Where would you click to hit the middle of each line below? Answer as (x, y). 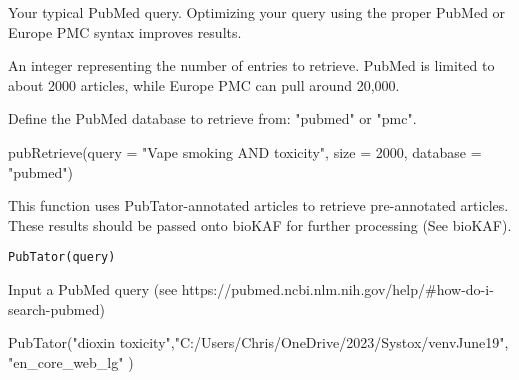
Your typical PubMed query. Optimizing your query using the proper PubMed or (257, 12)
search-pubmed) (56, 308)
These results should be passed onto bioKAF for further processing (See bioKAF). (260, 224)
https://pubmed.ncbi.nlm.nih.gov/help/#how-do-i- (337, 289)
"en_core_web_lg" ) (71, 361)
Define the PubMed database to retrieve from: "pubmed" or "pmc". (212, 118)
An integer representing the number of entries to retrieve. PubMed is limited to (251, 65)
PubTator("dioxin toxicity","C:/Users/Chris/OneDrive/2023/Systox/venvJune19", (258, 342)
